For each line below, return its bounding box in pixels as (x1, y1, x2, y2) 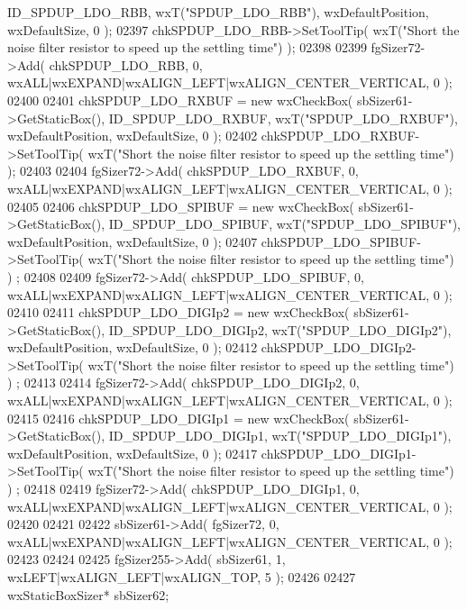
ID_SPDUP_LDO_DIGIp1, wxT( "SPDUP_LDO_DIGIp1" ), (108, 426, 452, 445)
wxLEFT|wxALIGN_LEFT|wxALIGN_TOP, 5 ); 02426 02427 (7, 568, 356, 586)
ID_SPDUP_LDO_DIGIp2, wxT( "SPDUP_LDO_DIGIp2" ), (108, 320, 452, 339)
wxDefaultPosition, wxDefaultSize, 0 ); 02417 (7, 443, 258, 462)
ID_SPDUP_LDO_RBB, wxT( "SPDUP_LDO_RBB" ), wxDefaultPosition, (7, 3, 429, 21)
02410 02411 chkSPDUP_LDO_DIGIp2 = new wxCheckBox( (7, 303, 350, 322)
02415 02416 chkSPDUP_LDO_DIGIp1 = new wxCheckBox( (7, 408, 350, 427)
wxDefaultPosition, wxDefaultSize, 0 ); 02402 (7, 126, 258, 145)
